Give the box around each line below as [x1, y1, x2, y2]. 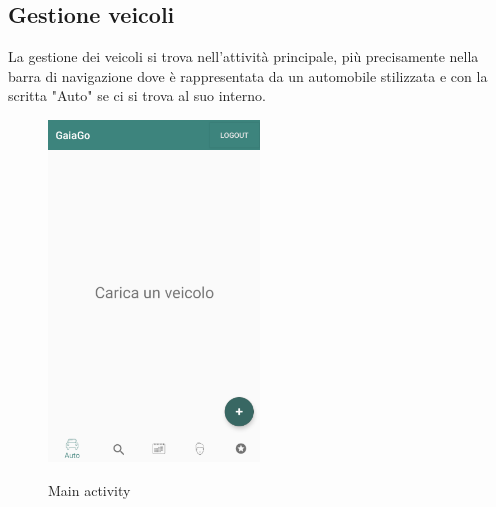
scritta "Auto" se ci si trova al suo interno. [8, 85, 266, 106]
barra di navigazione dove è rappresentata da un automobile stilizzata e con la [8, 65, 488, 86]
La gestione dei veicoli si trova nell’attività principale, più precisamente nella [8, 46, 479, 67]
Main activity [48, 479, 131, 500]
